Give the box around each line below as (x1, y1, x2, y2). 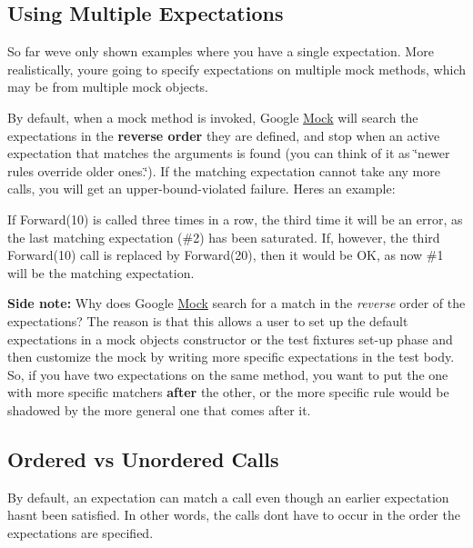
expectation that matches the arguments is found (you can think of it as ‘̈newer (7, 144, 450, 163)
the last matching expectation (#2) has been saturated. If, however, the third (7, 227, 440, 246)
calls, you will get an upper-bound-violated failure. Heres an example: (7, 179, 396, 198)
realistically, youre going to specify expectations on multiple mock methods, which (7, 59, 466, 78)
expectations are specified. (7, 523, 154, 542)
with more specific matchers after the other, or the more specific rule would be (7, 383, 449, 402)
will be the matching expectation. (7, 263, 195, 282)
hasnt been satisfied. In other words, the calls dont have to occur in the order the (7, 505, 460, 524)
